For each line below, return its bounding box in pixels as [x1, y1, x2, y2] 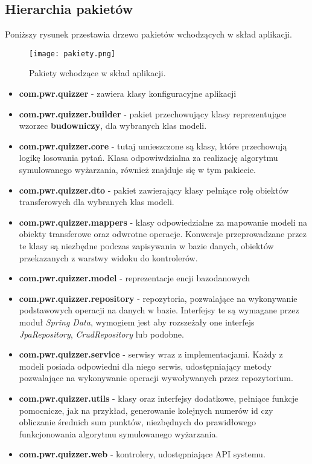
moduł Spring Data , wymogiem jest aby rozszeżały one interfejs [19, 315, 255, 328]
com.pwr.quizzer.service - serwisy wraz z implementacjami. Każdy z [19, 348, 283, 361]
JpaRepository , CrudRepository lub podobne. [19, 327, 184, 340]
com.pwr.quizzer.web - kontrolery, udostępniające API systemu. [19, 448, 266, 460]
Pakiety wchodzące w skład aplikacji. [29, 67, 166, 79]
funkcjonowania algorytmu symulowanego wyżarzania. [19, 427, 218, 440]
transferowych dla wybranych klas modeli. [19, 195, 174, 208]
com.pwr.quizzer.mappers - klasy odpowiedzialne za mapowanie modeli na [19, 215, 308, 228]
